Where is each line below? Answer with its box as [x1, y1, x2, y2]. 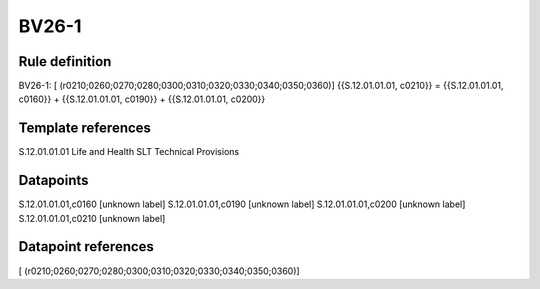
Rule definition [18, 53, 112, 70]
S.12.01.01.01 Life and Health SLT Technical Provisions [18, 146, 240, 158]
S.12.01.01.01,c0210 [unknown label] [18, 212, 166, 224]
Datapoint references [18, 238, 155, 255]
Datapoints [18, 172, 89, 189]
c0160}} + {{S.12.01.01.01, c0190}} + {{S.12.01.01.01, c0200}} [18, 93, 266, 105]
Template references [18, 120, 152, 137]
